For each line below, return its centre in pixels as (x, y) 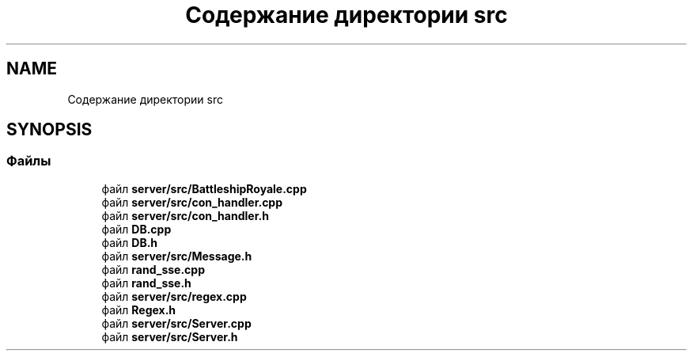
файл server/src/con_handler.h (185, 215)
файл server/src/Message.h (177, 256)
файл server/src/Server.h (170, 336)
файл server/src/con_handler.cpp (192, 202)
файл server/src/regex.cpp (174, 296)
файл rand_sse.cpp (153, 269)
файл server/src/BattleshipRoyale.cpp (204, 188)
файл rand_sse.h (146, 283)
